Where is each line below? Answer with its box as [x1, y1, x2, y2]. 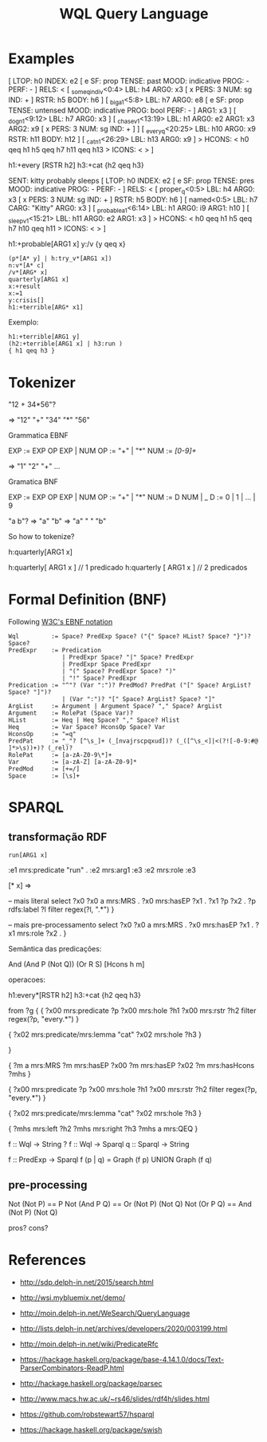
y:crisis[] [8, 297, 45, 305]
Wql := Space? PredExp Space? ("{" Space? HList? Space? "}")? [8, 632, 251, 640]
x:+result [8, 282, 41, 291]
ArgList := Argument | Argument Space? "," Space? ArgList [8, 703, 223, 711]
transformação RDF [8, 830, 108, 844]
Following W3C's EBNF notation [8, 617, 113, 627]
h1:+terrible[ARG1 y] [8, 333, 80, 341]
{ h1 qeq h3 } [8, 347, 56, 355]
